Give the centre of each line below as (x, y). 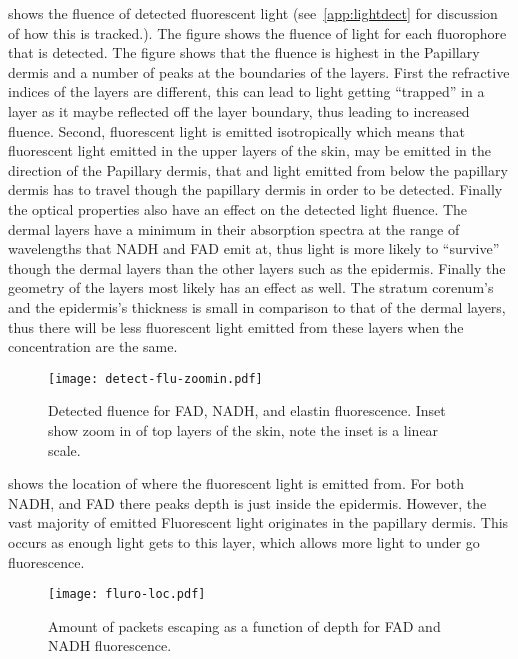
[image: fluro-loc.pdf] (127, 594)
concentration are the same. (93, 346)
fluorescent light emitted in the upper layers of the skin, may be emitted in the (249, 150)
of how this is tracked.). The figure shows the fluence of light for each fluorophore (257, 32)
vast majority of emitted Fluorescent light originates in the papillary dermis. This (258, 522)
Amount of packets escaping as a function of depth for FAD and (244, 625)
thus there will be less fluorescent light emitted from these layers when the (236, 326)
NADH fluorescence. (110, 645)
